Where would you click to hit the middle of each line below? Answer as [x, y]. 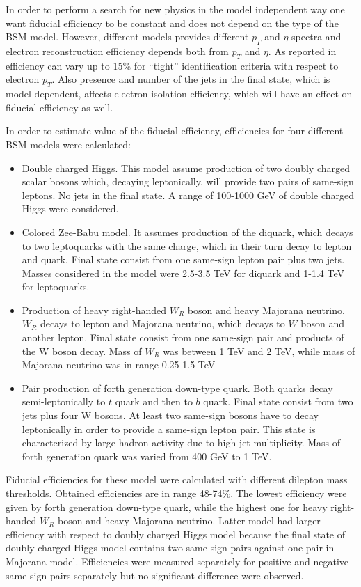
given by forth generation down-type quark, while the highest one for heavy [167, 507]
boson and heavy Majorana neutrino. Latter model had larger [189, 521]
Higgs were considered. [70, 209]
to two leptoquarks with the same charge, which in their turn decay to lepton [187, 245]
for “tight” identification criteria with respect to [236, 65]
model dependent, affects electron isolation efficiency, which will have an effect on [179, 94]
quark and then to [154, 401]
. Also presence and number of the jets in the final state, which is [191, 79]
